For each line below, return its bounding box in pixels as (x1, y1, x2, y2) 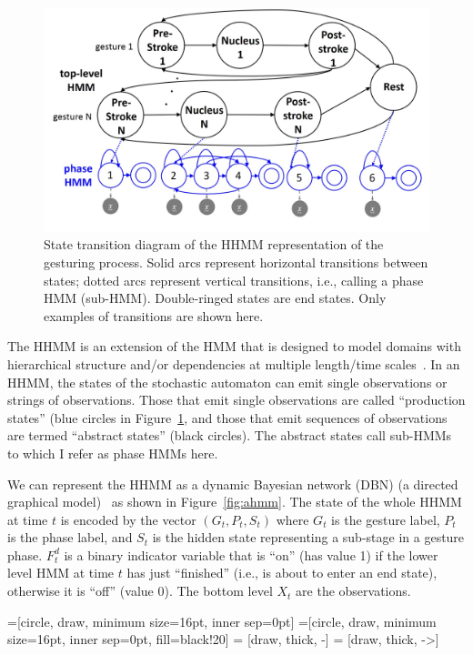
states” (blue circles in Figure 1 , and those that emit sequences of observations (7, 408, 448, 427)
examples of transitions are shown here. (44, 306, 264, 325)
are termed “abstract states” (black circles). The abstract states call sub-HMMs (7, 426, 452, 445)
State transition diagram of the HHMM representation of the (44, 235, 384, 254)
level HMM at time (7, 563, 115, 582)
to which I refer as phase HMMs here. (7, 443, 218, 462)
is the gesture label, (331, 509, 440, 529)
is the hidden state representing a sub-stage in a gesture (152, 528, 465, 547)
